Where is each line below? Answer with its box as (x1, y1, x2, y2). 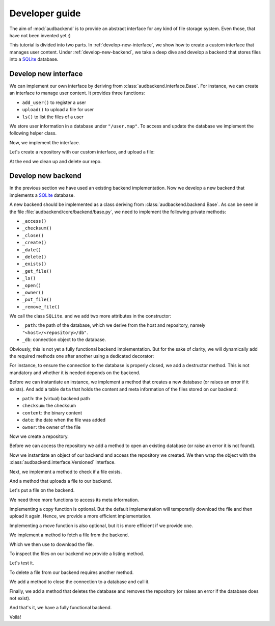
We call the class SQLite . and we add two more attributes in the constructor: (9, 313, 172, 319)
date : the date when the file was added (22, 417, 106, 423)
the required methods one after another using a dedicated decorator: (9, 353, 154, 359)
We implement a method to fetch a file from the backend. (9, 532, 129, 538)
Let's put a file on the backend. (9, 487, 75, 493)
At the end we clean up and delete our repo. (9, 158, 102, 164)
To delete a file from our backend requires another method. (9, 569, 134, 576)
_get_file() (22, 268, 52, 274)
